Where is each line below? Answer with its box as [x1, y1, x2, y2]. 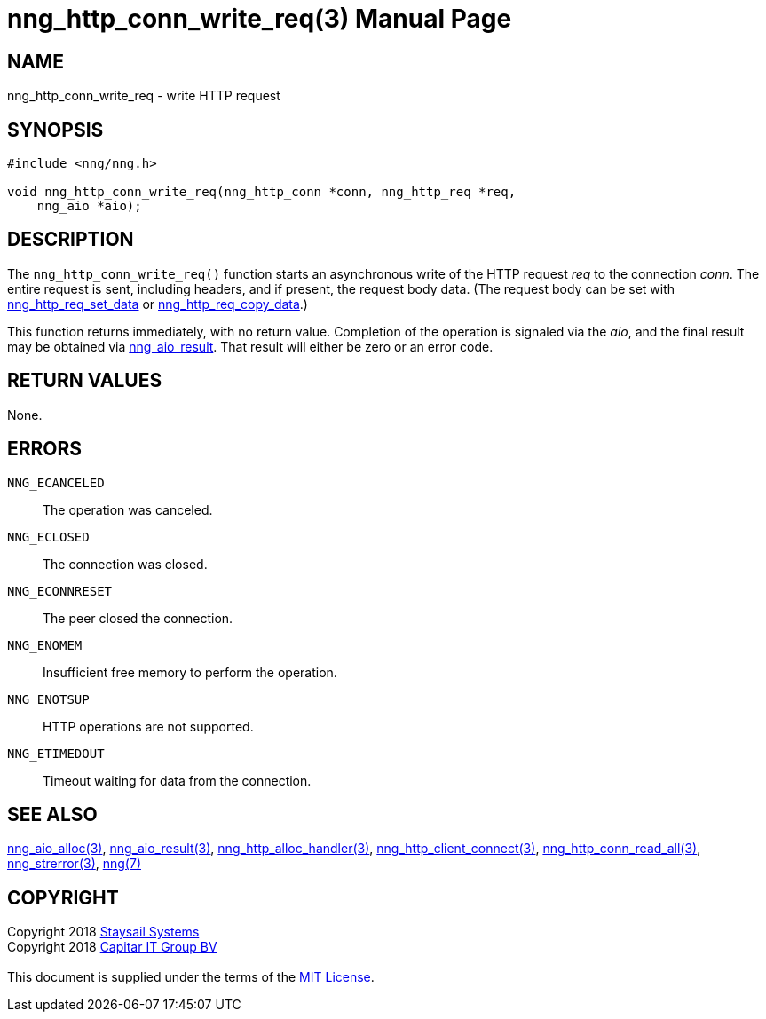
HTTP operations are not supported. [43, 718, 254, 734]
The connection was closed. [43, 556, 208, 572]
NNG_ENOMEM [7, 637, 83, 652]
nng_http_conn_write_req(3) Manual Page [7, 4, 512, 34]
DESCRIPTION [7, 228, 134, 251]
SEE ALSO [7, 802, 98, 825]
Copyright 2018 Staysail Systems [7, 924, 200, 940]
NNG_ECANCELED [7, 475, 105, 490]
